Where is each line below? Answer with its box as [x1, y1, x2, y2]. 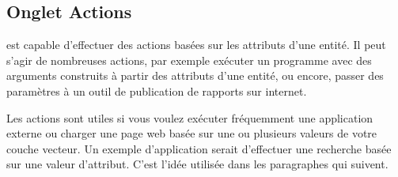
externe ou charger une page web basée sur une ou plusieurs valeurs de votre [6, 125, 377, 141]
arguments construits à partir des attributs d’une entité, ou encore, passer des [6, 67, 384, 84]
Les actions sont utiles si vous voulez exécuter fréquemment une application [6, 109, 373, 126]
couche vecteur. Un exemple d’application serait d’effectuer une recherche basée [6, 140, 392, 156]
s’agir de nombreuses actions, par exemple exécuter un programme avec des [6, 51, 372, 68]
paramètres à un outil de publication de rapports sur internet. [6, 82, 307, 99]
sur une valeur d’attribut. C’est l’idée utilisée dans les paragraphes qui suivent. [6, 156, 389, 172]
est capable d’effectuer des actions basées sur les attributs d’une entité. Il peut [6, 36, 386, 53]
